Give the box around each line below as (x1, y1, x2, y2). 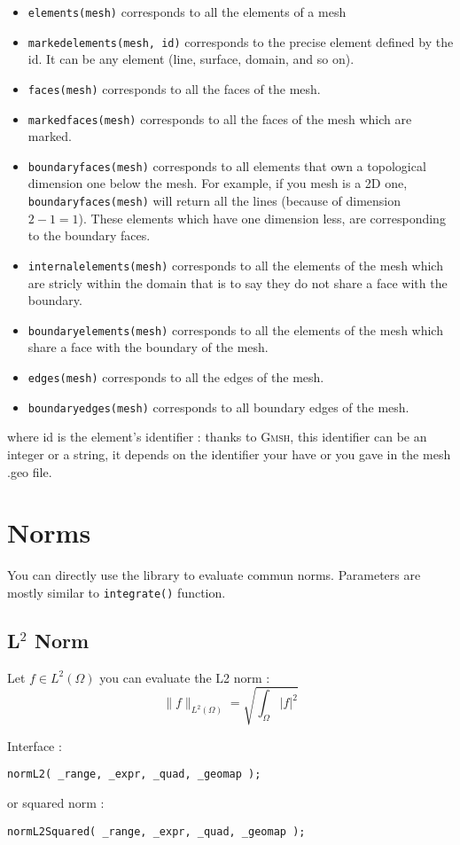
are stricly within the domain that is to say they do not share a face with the (27, 273, 448, 292)
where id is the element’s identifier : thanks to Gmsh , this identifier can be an (7, 427, 427, 446)
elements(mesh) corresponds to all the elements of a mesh (27, 3, 347, 20)
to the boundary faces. (27, 226, 151, 245)
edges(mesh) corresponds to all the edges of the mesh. (27, 368, 324, 386)
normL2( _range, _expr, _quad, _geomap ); (7, 768, 261, 781)
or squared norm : (7, 794, 105, 812)
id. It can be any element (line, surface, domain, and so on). (27, 50, 355, 68)
